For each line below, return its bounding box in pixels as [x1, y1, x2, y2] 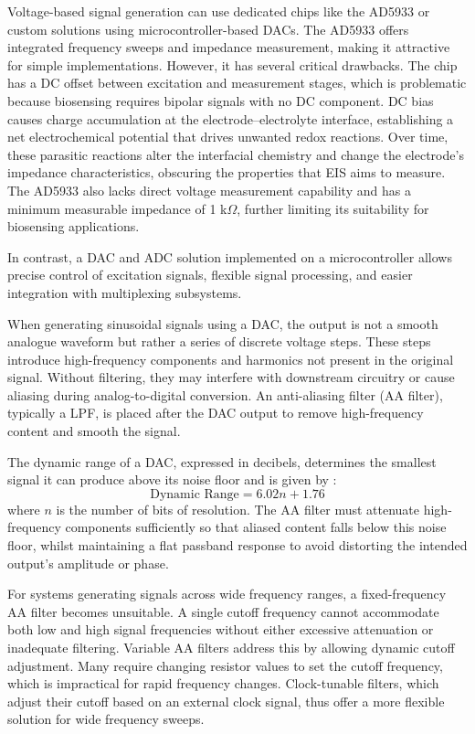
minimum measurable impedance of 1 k [7, 198, 227, 218]
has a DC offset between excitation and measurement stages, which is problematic [7, 73, 467, 92]
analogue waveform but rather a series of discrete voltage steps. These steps [7, 332, 431, 351]
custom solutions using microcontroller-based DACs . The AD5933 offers [7, 19, 409, 38]
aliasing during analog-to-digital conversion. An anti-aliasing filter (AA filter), [7, 385, 443, 404]
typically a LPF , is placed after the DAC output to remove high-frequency [7, 403, 424, 422]
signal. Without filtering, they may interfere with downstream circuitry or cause [7, 367, 455, 387]
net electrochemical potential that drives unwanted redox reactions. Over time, [7, 127, 449, 146]
